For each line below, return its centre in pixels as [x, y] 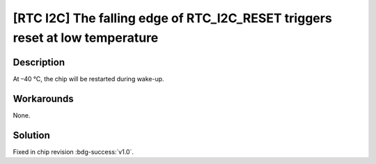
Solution [31, 135]
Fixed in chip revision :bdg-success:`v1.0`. [73, 151]
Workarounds [43, 98]
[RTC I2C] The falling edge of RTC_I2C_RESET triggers [172, 18]
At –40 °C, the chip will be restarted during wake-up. [88, 79]
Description [39, 62]
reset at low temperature [86, 38]
